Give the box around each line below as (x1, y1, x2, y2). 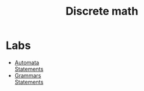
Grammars (14, 71, 41, 79)
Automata (14, 59, 40, 66)
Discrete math (65, 4, 139, 18)
